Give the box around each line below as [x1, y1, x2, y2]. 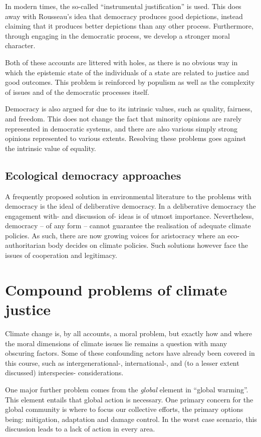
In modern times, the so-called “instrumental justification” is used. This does [5, 1, 241, 11]
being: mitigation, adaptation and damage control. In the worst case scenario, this [5, 413, 257, 424]
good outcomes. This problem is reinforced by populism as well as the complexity [5, 77, 255, 87]
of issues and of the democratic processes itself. [5, 86, 149, 97]
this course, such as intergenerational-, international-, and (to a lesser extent [5, 357, 239, 368]
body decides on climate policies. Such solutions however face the [48, 240, 248, 250]
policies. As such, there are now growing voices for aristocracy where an [5, 230, 225, 240]
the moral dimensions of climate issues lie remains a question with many [5, 338, 227, 348]
